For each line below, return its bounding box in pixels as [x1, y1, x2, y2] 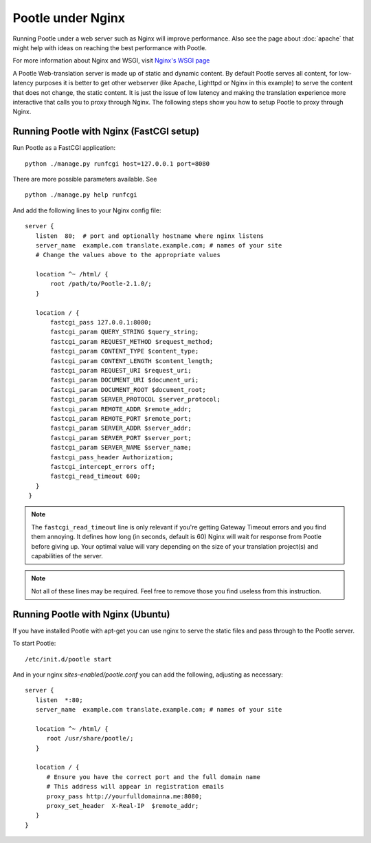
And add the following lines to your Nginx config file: [12, 206, 161, 215]
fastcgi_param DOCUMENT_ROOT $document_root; [50, 386, 206, 393]
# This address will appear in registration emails [46, 782, 225, 791]
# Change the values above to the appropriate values [35, 251, 221, 259]
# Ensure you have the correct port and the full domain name [46, 773, 260, 780]
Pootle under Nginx [12, 10, 125, 25]
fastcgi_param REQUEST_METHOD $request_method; [50, 338, 214, 345]
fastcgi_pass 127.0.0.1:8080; [50, 318, 153, 327]
